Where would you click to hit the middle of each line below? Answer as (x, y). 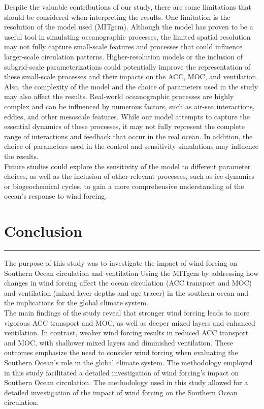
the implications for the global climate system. (76, 303)
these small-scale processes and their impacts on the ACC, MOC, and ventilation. (131, 76)
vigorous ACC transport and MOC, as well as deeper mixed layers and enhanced (130, 322)
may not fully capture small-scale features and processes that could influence (123, 46)
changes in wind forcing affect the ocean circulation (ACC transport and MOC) (128, 283)
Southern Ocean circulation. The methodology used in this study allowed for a (126, 382)
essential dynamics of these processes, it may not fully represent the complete (124, 126)
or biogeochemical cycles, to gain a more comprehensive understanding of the (124, 186)
